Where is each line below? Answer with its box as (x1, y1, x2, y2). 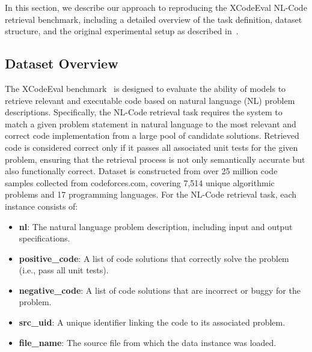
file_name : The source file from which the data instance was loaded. (19, 336, 277, 348)
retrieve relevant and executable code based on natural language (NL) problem (5, 94, 295, 106)
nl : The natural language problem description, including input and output (19, 220, 293, 232)
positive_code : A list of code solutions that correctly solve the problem (19, 252, 289, 264)
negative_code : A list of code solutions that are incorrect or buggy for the (19, 284, 301, 296)
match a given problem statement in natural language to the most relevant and (5, 117, 296, 130)
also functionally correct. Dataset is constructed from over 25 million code (5, 165, 278, 177)
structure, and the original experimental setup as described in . (5, 25, 239, 37)
